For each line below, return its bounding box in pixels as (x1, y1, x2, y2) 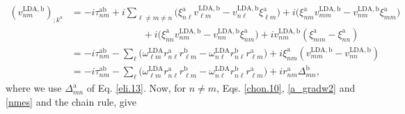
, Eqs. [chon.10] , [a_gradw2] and (216, 81, 356, 95)
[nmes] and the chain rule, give (6, 94, 136, 108)
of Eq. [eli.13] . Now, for (86, 81, 186, 95)
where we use (6, 81, 62, 95)
